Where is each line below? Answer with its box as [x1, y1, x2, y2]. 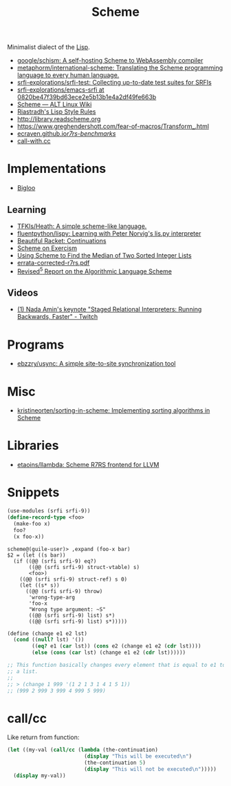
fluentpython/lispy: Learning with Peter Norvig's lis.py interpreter [16, 229, 201, 238]
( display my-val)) [13, 772, 67, 779]
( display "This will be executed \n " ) [83, 753, 192, 760]
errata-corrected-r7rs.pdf [16, 258, 90, 267]
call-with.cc [16, 137, 51, 145]
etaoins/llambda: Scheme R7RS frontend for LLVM [16, 461, 159, 469]
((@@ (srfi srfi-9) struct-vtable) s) [28, 563, 140, 570]
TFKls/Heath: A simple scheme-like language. [16, 222, 147, 230]
